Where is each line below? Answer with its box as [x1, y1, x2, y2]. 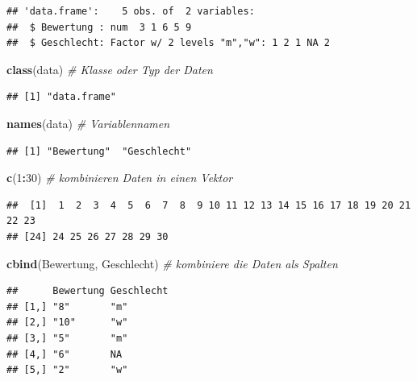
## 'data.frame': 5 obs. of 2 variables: [6, 6, 255, 17]
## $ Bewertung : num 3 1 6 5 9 [6, 21, 192, 33]
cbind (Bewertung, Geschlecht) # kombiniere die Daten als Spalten [6, 255, 338, 271]
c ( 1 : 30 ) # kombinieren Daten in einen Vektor [6, 169, 233, 186]
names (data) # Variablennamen [6, 114, 170, 131]
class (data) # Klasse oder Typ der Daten [6, 60, 213, 77]
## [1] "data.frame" [6, 91, 117, 103]
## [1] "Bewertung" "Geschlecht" [6, 145, 192, 157]
